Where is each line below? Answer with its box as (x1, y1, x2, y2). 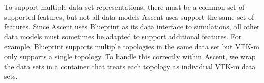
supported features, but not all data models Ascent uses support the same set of (4, 11, 254, 22)
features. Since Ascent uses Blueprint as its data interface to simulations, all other (4, 21, 260, 32)
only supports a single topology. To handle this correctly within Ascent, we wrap (4, 51, 256, 61)
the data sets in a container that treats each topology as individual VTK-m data (4, 61, 256, 71)
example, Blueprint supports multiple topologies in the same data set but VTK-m (4, 41, 259, 52)
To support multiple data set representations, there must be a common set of (4, 2, 245, 12)
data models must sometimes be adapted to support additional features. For (4, 31, 242, 41)
